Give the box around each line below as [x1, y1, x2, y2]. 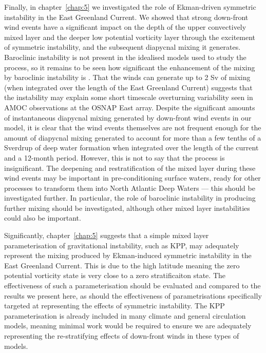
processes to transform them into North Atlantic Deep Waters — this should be [4, 182, 255, 193]
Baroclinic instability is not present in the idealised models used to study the [4, 51, 246, 62]
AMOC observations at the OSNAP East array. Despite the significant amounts [4, 102, 255, 112]
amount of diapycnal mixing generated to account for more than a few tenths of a [4, 132, 261, 143]
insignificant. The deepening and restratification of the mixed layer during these [4, 162, 256, 173]
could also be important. [4, 212, 81, 223]
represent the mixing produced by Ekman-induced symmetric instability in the [4, 250, 252, 261]
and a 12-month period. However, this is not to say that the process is [4, 152, 225, 163]
